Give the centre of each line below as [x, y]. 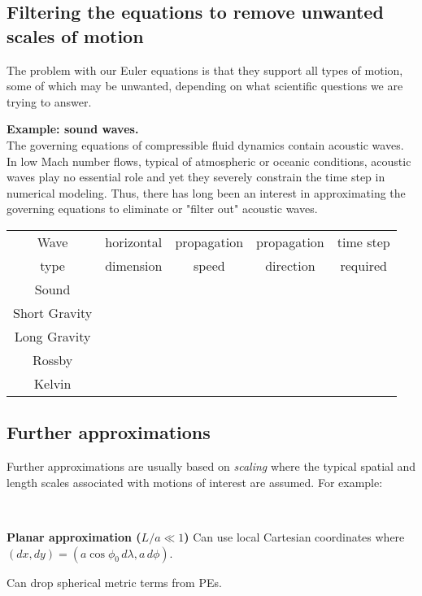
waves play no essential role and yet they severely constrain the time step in [196, 177]
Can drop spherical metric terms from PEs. [114, 582]
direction [290, 265]
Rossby [52, 359]
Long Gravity [52, 336]
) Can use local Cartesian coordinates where [294, 536]
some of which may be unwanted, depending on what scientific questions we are [205, 86]
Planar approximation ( [74, 536]
